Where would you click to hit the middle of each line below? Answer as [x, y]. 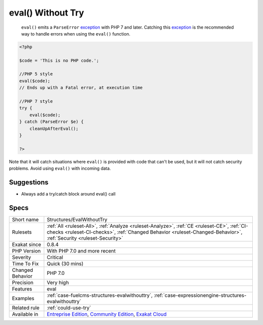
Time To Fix [25, 264]
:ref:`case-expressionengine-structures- [200, 295]
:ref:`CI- [239, 226]
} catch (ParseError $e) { [51, 122]
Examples [23, 298]
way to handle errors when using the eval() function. [76, 34]
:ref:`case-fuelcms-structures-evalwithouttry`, [100, 295]
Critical [55, 257]
